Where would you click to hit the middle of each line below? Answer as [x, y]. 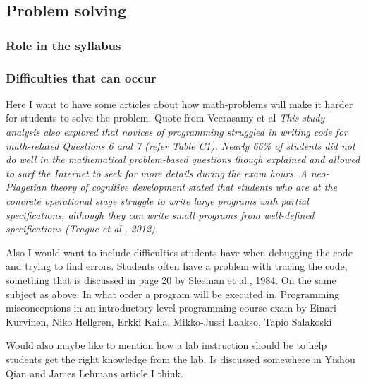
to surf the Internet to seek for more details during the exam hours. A [157, 173]
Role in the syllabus [63, 45]
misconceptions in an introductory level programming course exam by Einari [171, 308]
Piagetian [26, 187]
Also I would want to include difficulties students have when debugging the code [179, 252]
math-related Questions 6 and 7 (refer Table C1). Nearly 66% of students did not [181, 145]
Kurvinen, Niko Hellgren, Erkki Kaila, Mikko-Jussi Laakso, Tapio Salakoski [169, 321]
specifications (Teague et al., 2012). [82, 229]
